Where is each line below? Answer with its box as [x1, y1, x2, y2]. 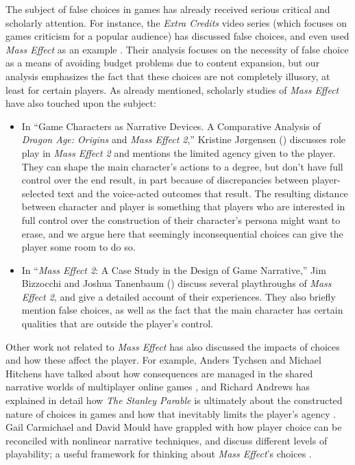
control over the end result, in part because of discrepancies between [21, 173, 309, 187]
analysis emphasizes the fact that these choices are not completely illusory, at [5, 68, 330, 83]
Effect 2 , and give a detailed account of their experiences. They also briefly [21, 289, 336, 303]
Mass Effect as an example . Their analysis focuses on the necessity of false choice [5, 42, 349, 56]
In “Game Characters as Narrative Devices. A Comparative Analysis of [21, 118, 321, 133]
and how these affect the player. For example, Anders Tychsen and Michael [5, 353, 321, 367]
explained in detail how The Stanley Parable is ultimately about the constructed [5, 393, 343, 407]
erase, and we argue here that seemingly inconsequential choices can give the [21, 226, 343, 240]
